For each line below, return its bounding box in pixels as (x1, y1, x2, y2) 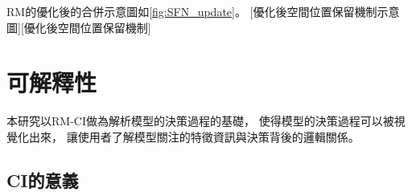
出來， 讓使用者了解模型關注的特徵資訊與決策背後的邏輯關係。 (28, 128, 360, 145)
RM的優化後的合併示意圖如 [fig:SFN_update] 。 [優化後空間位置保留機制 (6, 3, 377, 19)
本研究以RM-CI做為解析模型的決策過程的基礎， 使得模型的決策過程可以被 (6, 112, 394, 129)
